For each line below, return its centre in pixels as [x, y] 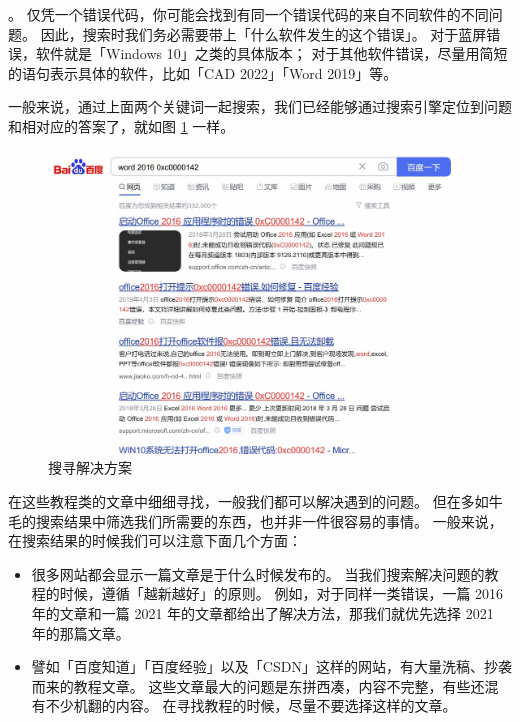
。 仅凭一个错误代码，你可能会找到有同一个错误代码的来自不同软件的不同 [248, 14]
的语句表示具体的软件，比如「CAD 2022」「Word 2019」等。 [203, 72]
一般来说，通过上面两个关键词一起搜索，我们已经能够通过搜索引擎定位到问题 [260, 106]
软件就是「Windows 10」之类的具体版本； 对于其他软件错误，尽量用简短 [271, 53]
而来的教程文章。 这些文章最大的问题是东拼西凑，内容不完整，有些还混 [265, 685]
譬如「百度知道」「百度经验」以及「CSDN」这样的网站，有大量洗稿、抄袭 [271, 666]
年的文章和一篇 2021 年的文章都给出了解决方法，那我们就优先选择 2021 [262, 612]
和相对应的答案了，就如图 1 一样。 [121, 125]
